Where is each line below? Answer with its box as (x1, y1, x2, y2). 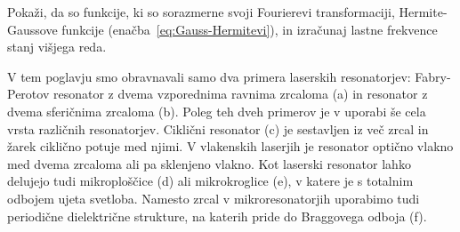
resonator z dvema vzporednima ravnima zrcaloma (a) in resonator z (52, 84, 428, 103)
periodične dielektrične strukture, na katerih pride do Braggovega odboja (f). (7, 206, 427, 225)
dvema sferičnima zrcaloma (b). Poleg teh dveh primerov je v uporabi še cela (7, 101, 426, 120)
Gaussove (7, 20, 58, 38)
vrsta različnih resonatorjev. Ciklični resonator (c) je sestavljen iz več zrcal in (7, 119, 429, 138)
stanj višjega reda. (7, 37, 107, 56)
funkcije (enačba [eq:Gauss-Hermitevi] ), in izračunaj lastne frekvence (61, 20, 438, 38)
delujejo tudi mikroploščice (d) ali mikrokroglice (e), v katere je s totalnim (7, 172, 414, 190)
